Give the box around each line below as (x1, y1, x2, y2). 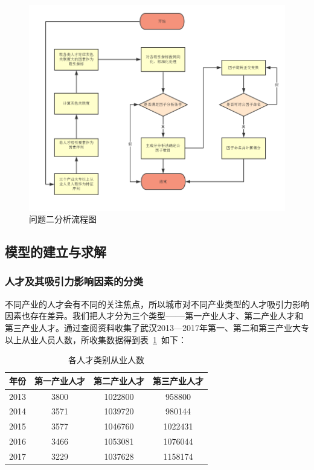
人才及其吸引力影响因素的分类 (5, 274, 144, 289)
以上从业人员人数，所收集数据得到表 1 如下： (5, 333, 187, 346)
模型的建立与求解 (5, 242, 106, 261)
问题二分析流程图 (29, 213, 97, 225)
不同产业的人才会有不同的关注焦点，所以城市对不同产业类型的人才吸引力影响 (5, 297, 309, 310)
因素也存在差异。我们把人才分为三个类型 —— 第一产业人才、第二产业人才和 (5, 309, 304, 322)
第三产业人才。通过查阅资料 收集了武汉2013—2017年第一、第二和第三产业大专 (5, 321, 309, 333)
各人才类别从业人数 (68, 353, 144, 366)
